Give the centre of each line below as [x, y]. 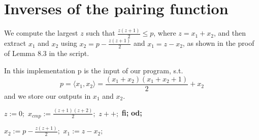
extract [15, 43]
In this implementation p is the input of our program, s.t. [94, 70]
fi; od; [132, 113]
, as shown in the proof [218, 43]
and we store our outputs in [47, 95]
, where [165, 33]
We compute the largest [41, 33]
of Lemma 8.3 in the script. [47, 53]
